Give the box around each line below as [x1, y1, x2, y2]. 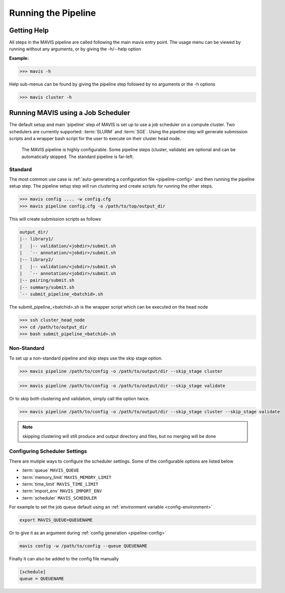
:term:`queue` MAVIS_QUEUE [21, 467, 79, 474]
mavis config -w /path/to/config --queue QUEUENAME [19, 543, 148, 549]
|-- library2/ [19, 257, 54, 263]
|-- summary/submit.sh [19, 284, 75, 290]
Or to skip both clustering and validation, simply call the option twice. [9, 395, 150, 402]
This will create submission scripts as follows [9, 216, 101, 222]
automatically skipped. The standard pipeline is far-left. [21, 154, 134, 159]
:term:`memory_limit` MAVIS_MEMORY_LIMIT [21, 474, 112, 480]
